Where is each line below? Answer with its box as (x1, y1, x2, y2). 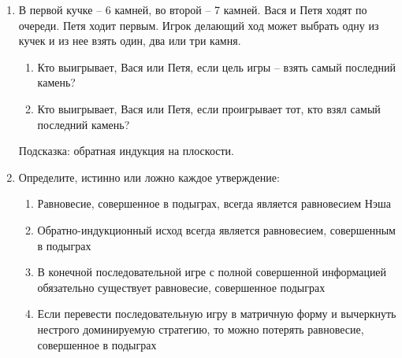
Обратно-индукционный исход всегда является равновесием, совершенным (37, 221, 396, 238)
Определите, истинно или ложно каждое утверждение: (18, 168, 280, 185)
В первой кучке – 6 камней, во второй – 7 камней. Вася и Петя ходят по (18, 2, 367, 17)
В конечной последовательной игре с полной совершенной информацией (37, 264, 387, 280)
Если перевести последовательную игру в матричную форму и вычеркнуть (37, 305, 396, 322)
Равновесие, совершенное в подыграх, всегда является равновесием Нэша (37, 195, 391, 212)
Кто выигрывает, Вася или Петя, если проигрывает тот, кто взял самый (37, 100, 381, 116)
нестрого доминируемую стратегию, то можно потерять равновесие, (37, 320, 364, 337)
